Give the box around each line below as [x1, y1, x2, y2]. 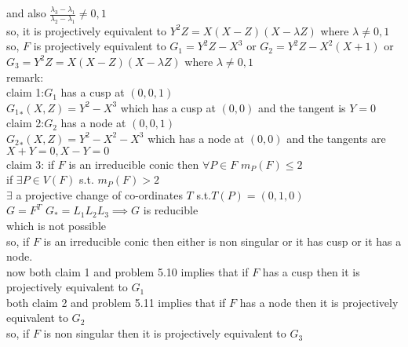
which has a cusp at [120, 99, 216, 115]
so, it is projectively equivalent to [6, 22, 166, 38]
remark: [6, 68, 44, 85]
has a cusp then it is [262, 263, 360, 279]
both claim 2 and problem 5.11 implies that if [6, 294, 226, 310]
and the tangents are [286, 130, 386, 146]
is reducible [143, 202, 199, 218]
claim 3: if [6, 155, 55, 172]
